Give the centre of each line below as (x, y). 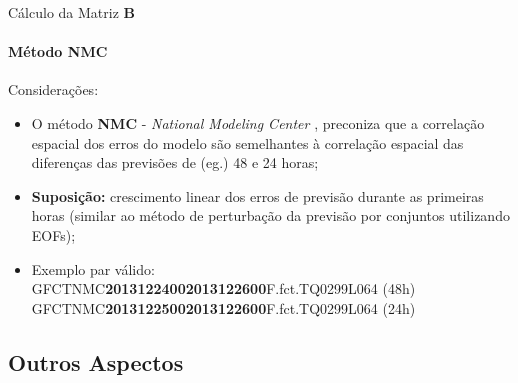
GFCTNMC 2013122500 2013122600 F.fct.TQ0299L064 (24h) (223, 307)
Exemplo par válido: (93, 268)
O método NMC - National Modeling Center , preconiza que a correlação (258, 122)
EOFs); (53, 234)
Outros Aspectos (96, 361)
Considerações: (53, 89)
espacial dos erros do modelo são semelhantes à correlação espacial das (247, 142)
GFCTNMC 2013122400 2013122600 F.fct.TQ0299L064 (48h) (223, 288)
